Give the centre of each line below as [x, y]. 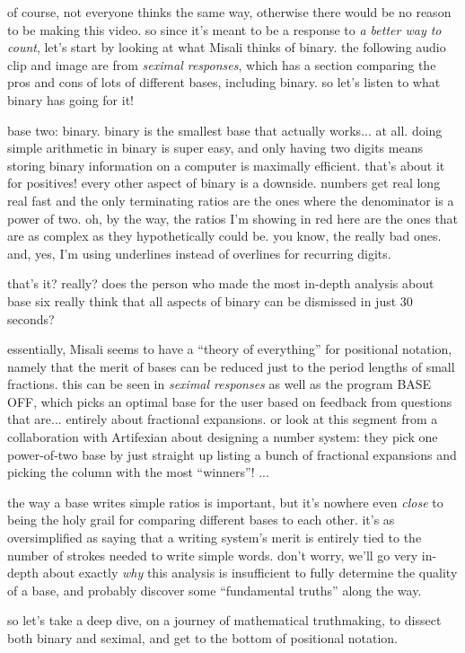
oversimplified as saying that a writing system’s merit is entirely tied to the [215, 538]
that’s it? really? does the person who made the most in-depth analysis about [221, 283]
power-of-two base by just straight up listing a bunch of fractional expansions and [232, 454]
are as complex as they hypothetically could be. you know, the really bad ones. [224, 236]
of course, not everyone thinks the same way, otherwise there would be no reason [229, 12]
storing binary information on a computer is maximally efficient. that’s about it [226, 165]
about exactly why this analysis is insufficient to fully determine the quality [250, 573]
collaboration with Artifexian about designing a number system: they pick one [223, 437]
